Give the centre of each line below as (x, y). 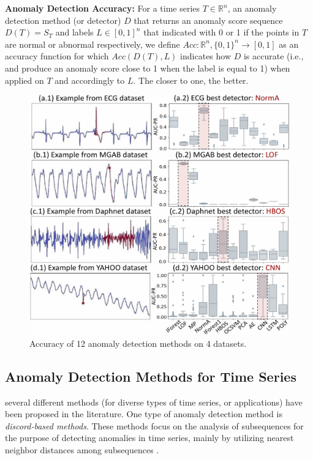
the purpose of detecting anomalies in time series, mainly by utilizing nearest (149, 438)
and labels (74, 32)
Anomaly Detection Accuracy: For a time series (103, 8)
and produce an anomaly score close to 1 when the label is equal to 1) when (148, 68)
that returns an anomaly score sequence (208, 20)
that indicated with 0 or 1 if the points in (221, 32)
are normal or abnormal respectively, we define (92, 44)
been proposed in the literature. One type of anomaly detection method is (144, 414)
